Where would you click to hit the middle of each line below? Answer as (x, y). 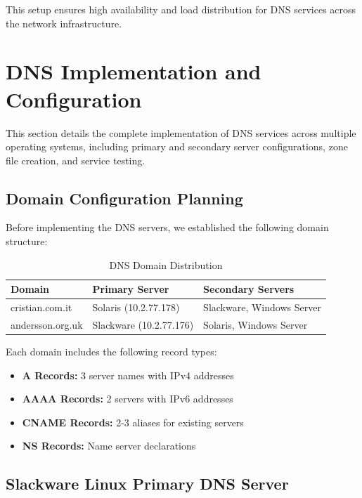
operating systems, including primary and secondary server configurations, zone (177, 146)
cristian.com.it (41, 307)
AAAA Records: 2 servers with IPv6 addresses (128, 399)
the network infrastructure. (64, 23)
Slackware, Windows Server (262, 307)
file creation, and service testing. (76, 160)
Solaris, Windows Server (256, 324)
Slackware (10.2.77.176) (143, 324)
